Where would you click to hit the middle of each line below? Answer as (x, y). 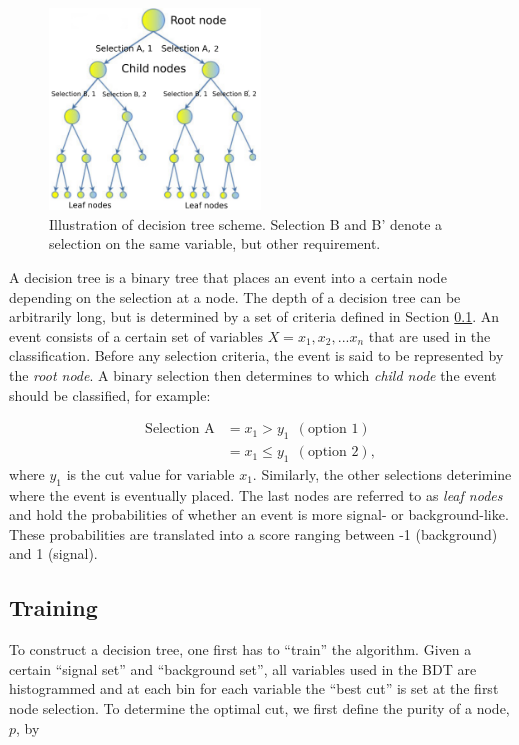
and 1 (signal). (53, 553)
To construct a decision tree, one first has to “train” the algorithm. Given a (240, 649)
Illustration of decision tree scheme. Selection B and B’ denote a (246, 223)
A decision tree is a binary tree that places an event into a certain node (228, 277)
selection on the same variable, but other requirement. (215, 243)
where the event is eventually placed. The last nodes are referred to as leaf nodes (256, 494)
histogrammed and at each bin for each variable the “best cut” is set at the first (254, 688)
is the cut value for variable (150, 473)
